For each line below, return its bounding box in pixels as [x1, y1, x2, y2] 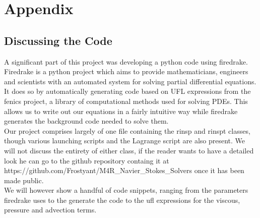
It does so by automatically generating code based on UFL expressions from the [4, 86, 251, 96]
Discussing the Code [4, 32, 112, 48]
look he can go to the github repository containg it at [4, 155, 169, 166]
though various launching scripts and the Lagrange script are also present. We [4, 135, 245, 146]
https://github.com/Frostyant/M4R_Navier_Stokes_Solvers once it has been [4, 165, 244, 176]
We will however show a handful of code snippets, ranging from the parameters [4, 185, 248, 195]
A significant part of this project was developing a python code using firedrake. [4, 56, 248, 67]
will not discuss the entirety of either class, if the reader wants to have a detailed [4, 145, 254, 155]
